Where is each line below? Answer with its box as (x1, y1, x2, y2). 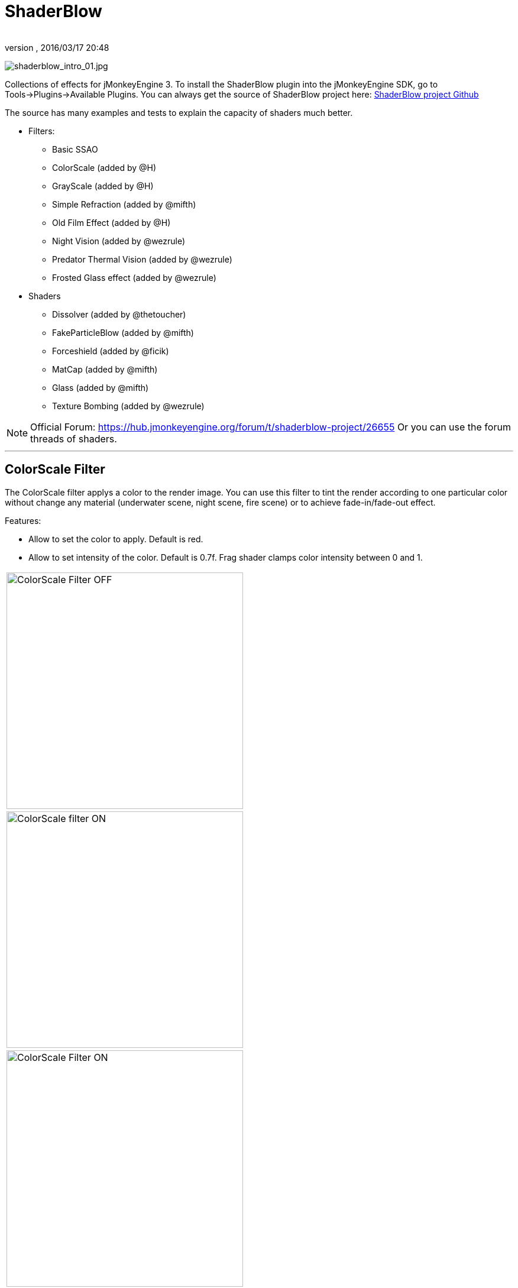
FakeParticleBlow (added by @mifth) (52, 327, 194, 338)
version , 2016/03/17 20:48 (5, 42, 109, 53)
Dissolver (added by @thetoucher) (52, 309, 186, 319)
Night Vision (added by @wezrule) (52, 235, 186, 246)
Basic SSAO (52, 144, 98, 154)
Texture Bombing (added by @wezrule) (52, 400, 205, 411)
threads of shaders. (30, 432, 117, 445)
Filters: (28, 125, 55, 136)
